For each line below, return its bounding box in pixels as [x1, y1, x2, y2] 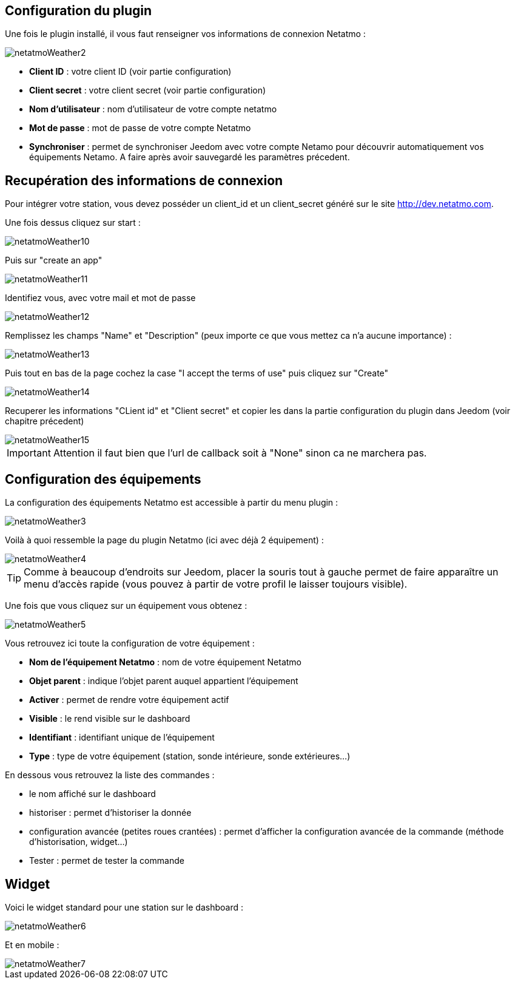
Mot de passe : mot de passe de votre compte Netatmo [29, 123, 251, 134]
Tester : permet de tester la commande [29, 855, 184, 866]
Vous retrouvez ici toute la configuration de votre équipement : [5, 638, 255, 649]
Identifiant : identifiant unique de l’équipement [29, 732, 215, 743]
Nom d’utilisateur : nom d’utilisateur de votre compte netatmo [29, 104, 277, 115]
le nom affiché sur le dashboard [29, 789, 156, 799]
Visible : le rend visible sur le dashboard [29, 713, 190, 724]
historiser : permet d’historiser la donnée [29, 807, 192, 818]
